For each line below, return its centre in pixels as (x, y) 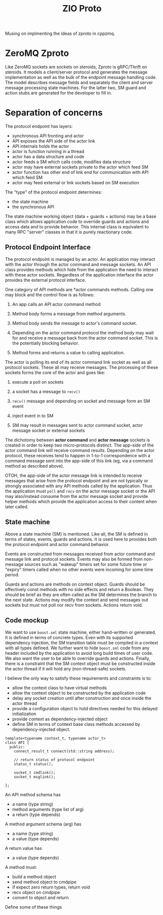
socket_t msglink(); (35, 777)
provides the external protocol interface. (46, 280)
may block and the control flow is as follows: (50, 295)
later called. (17, 507)
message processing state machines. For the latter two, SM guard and (76, 88)
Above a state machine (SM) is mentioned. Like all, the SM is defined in (76, 534)
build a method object (34, 877)
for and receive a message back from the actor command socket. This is (85, 338)
